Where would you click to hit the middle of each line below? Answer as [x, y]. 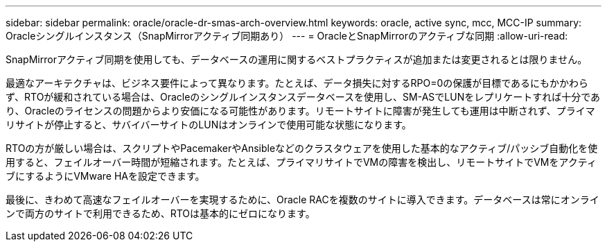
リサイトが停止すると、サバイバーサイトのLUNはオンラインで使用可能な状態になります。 [209, 125]
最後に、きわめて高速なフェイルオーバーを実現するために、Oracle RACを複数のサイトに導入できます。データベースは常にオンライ [302, 199]
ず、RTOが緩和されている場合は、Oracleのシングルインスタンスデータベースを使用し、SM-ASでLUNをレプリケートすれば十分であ [303, 97]
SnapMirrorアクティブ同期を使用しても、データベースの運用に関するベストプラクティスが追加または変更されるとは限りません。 [297, 59]
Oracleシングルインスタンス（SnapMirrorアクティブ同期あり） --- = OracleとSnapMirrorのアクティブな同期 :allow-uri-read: [287, 36]
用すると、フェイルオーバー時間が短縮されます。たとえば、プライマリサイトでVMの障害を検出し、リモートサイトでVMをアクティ [301, 162]
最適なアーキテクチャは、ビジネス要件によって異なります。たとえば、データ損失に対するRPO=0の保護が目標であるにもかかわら [297, 83]
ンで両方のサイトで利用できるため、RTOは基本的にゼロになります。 [160, 213]
